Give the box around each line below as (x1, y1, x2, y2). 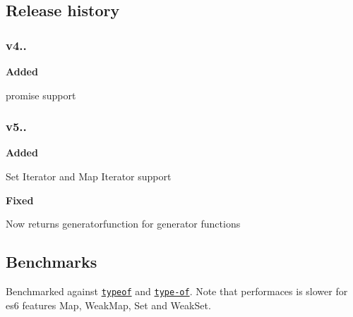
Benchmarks (6, 251, 97, 273)
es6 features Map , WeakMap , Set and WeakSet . (6, 297, 211, 312)
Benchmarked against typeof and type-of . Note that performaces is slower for (6, 283, 348, 298)
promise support (6, 87, 76, 102)
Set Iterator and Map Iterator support (6, 169, 172, 183)
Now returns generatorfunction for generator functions (6, 216, 241, 231)
